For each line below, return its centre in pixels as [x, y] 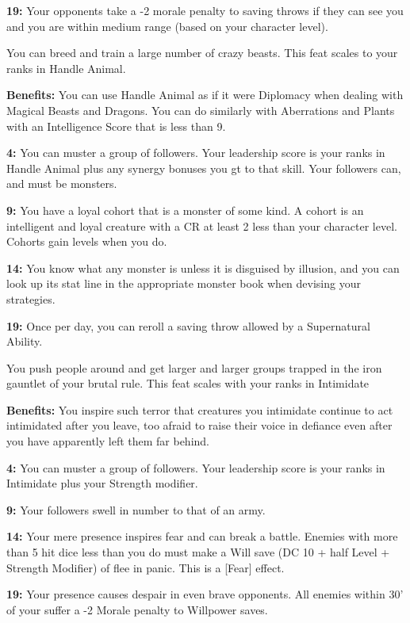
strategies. [31, 298]
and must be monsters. [62, 183]
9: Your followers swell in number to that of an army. [136, 509]
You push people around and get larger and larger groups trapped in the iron [194, 367]
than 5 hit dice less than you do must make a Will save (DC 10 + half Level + [198, 552]
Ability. [25, 341]
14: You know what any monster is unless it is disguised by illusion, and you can [203, 268]
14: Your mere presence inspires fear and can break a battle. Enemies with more [202, 536]
